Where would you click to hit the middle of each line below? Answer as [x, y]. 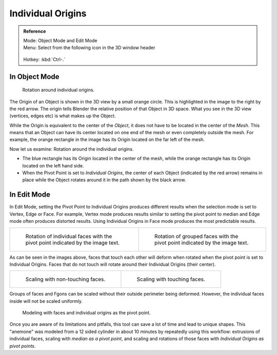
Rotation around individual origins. [58, 90]
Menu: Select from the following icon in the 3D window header [89, 48]
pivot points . [23, 346]
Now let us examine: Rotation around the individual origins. [72, 149]
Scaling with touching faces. [171, 279]
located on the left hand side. [53, 165]
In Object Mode [34, 77]
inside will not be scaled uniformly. [46, 301]
